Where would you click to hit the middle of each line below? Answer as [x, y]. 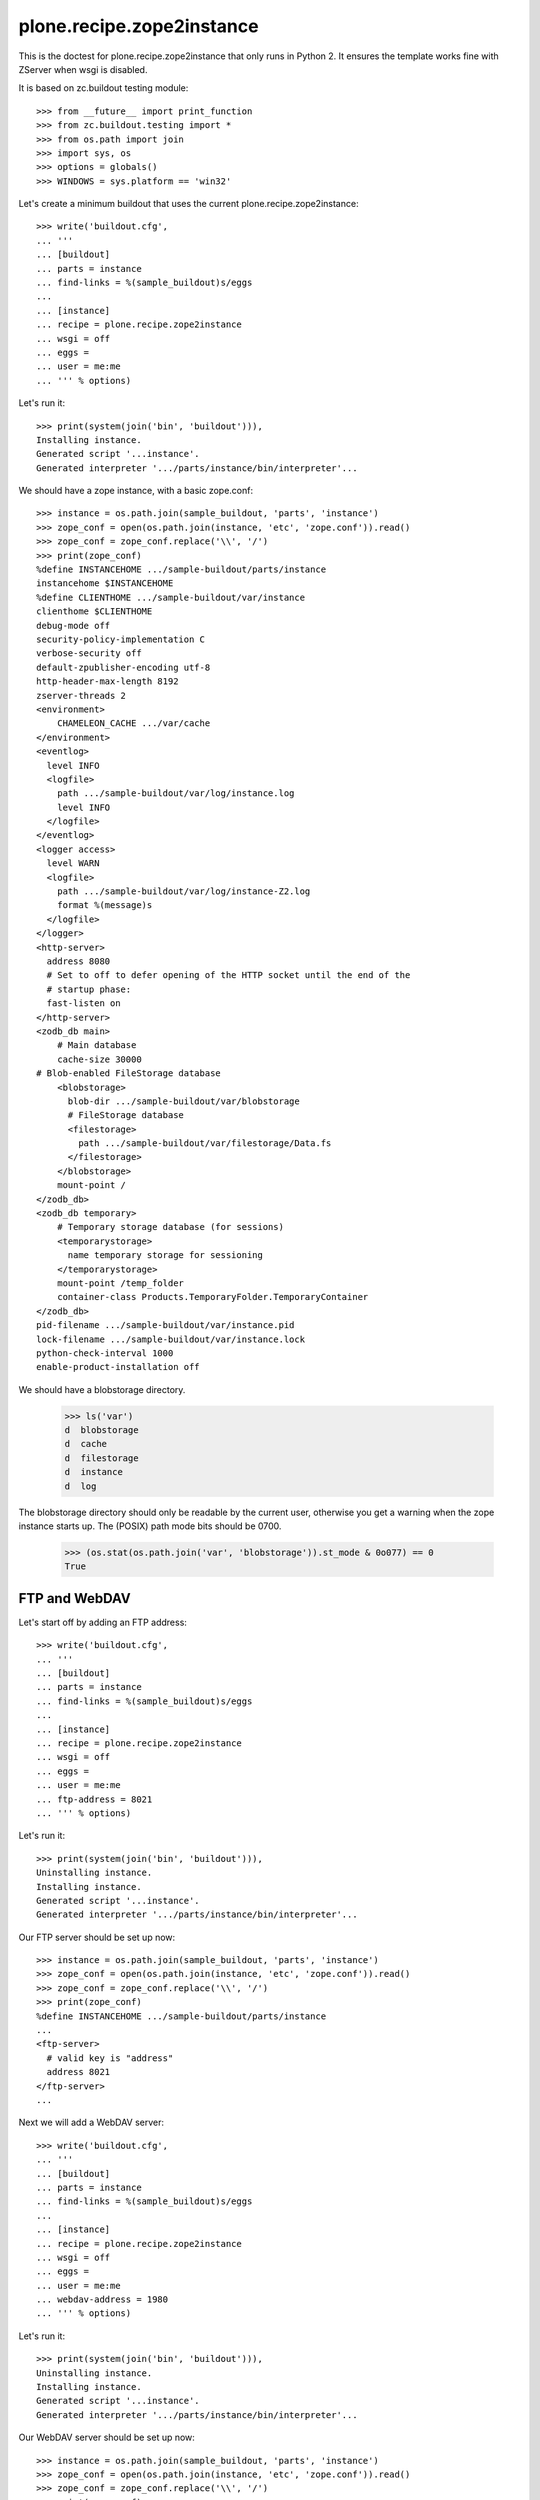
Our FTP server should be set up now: [97, 1937]
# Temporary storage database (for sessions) [170, 1227]
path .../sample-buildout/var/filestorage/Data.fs [205, 1143]
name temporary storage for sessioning [165, 1255]
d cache [86, 1444]
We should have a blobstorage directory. [102, 1389]
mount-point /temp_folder [120, 1283]
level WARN [73, 863]
